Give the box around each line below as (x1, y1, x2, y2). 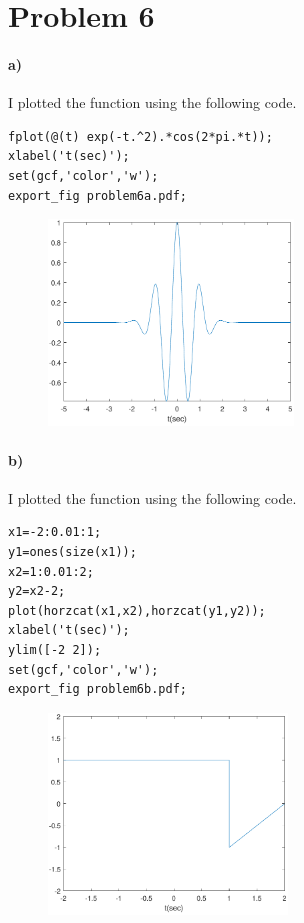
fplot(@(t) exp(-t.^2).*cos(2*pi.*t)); (8, 129, 273, 144)
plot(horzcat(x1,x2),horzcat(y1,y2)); (8, 603, 266, 618)
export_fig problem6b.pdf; (8, 682, 187, 697)
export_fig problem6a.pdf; (8, 188, 187, 203)
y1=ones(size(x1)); (8, 545, 137, 560)
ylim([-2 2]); (8, 643, 102, 658)
